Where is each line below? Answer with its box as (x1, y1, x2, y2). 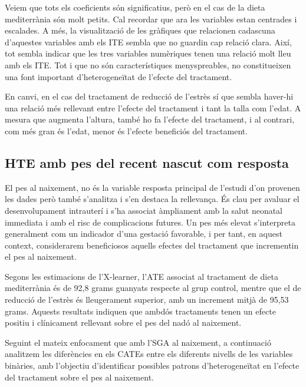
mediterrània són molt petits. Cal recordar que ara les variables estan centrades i (5, 12, 297, 25)
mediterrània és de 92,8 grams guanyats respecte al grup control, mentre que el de (5, 282, 301, 294)
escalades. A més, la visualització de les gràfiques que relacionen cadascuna (5, 24, 275, 37)
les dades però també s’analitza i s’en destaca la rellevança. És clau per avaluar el (5, 193, 300, 205)
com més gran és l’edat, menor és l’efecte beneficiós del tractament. (5, 124, 248, 137)
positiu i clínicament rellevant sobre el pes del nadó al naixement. (5, 316, 242, 329)
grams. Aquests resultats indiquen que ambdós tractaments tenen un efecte (5, 305, 276, 317)
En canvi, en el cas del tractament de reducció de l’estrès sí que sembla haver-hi (5, 90, 294, 102)
